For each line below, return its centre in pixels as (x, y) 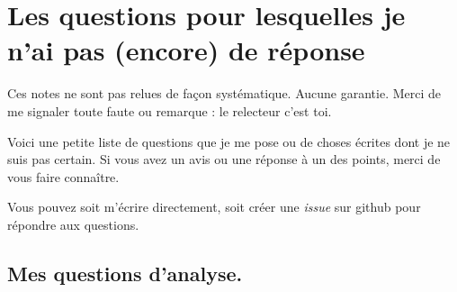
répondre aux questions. (73, 224)
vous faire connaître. (63, 176)
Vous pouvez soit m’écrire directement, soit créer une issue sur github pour (214, 207)
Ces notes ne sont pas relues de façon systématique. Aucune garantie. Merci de (224, 93)
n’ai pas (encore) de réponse (186, 50)
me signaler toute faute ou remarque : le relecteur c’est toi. (170, 110)
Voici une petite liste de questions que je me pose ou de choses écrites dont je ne (229, 141)
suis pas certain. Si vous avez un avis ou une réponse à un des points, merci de (224, 159)
